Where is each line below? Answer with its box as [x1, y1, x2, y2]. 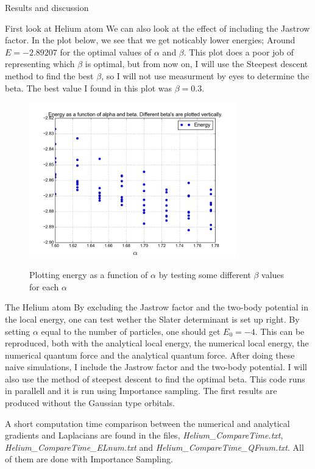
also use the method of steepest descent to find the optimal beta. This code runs [5, 372, 305, 385]
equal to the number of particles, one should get [41, 324, 221, 337]
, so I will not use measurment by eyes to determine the [101, 69, 310, 82]
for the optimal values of [60, 45, 152, 58]
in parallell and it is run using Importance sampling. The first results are [5, 384, 277, 397]
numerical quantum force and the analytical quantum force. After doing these [5, 348, 295, 361]
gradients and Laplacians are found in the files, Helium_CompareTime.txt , [5, 429, 283, 442]
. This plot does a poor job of [183, 45, 294, 58]
